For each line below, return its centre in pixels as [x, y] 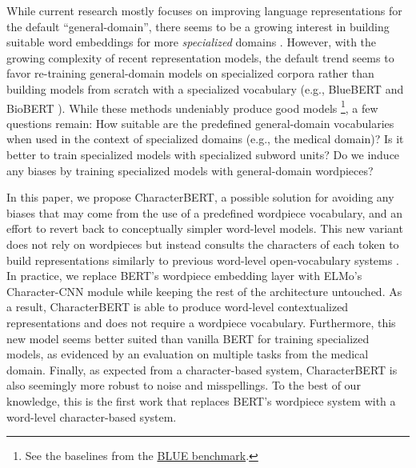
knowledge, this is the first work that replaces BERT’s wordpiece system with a [201, 400]
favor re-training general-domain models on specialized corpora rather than [190, 73]
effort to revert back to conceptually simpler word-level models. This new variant [205, 228]
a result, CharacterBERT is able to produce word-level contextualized [178, 307]
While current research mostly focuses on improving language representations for [204, 10]
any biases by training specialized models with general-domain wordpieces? [190, 170]
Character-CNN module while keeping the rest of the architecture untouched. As [204, 291]
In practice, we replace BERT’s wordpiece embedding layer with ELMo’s [184, 276]
